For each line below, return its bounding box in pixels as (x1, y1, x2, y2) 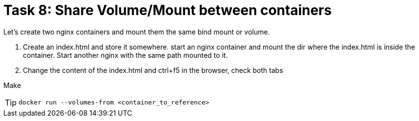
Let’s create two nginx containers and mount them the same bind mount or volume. (3, 27, 270, 36)
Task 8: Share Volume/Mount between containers (3, 2, 332, 18)
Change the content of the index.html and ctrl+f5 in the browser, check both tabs (23, 66, 283, 74)
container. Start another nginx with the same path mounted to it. (23, 51, 228, 59)
